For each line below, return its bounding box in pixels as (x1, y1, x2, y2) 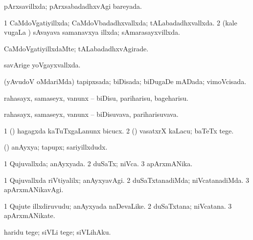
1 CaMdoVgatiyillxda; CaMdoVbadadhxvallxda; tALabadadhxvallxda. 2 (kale (4, 17, 237, 27)
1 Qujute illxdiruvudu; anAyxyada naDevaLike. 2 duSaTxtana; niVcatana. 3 (4, 200, 232, 211)
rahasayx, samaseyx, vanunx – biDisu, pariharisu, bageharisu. (4, 92, 188, 103)
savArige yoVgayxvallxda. (4, 60, 81, 70)
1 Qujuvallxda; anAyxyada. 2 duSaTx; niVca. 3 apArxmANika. (4, 158, 193, 168)
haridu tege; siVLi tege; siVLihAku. (4, 226, 111, 237)
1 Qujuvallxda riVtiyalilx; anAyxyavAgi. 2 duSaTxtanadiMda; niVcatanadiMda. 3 (4, 175, 250, 185)
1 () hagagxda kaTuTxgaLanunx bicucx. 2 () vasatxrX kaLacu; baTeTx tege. (4, 125, 234, 135)
